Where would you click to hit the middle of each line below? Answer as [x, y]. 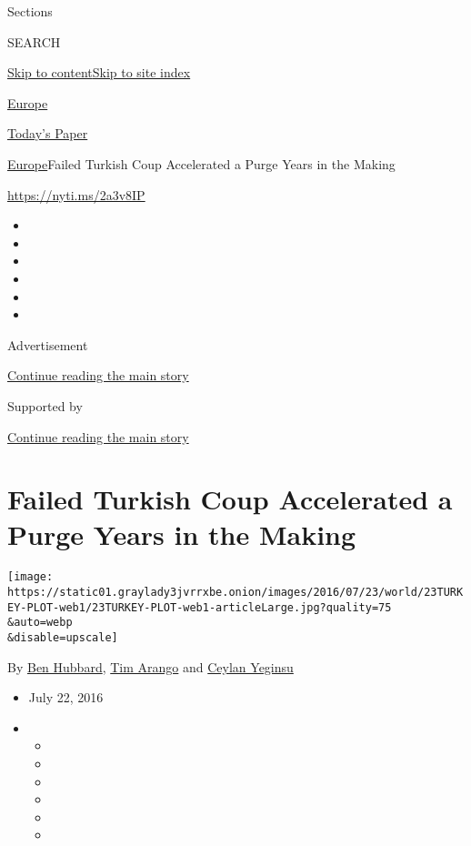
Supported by [45, 405]
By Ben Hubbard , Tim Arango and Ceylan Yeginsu [150, 666]
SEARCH [34, 41]
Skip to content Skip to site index [99, 72]
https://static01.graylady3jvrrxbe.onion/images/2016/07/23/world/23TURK [235, 593]
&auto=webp [40, 623]
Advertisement [48, 344]
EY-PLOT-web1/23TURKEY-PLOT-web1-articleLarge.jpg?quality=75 [200, 607]
